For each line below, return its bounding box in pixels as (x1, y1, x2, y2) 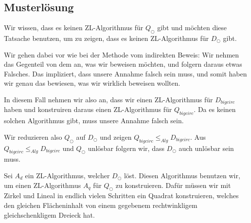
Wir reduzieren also (4, 131, 62, 142)
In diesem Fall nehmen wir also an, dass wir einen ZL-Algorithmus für (4, 94, 213, 104)
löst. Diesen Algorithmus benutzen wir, (124, 170, 240, 180)
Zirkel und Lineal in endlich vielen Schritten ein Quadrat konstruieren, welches (4, 190, 239, 201)
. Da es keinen (194, 104, 236, 114)
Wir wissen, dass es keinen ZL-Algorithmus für (4, 22, 143, 33)
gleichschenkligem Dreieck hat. (4, 209, 95, 220)
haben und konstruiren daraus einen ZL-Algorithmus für (4, 104, 172, 114)
